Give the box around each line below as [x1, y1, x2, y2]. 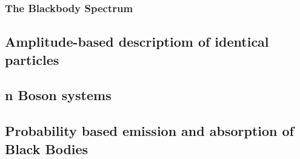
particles [5, 50, 59, 69]
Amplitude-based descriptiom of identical [5, 32, 269, 51]
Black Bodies [5, 139, 88, 158]
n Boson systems [5, 86, 112, 104]
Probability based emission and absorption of [5, 121, 294, 140]
